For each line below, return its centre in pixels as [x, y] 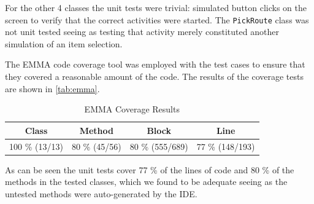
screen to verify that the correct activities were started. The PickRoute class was [157, 19]
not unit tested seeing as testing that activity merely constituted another [142, 32]
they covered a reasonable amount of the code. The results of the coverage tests [154, 76]
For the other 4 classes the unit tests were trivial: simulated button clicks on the [156, 7]
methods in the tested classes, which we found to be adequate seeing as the [146, 182]
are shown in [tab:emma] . [52, 88]
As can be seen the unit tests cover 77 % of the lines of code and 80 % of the [150, 169]
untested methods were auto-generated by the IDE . [101, 193]
